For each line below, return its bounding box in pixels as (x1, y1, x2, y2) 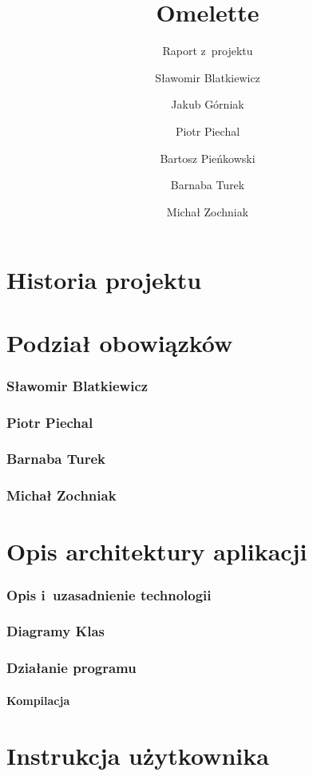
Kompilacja (6, 691, 70, 708)
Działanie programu (6, 658, 137, 678)
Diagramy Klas (6, 621, 105, 641)
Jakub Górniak (171, 96, 244, 113)
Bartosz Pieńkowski (160, 149, 256, 166)
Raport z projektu (162, 42, 253, 59)
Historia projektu (6, 263, 202, 296)
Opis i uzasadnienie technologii (6, 584, 212, 604)
